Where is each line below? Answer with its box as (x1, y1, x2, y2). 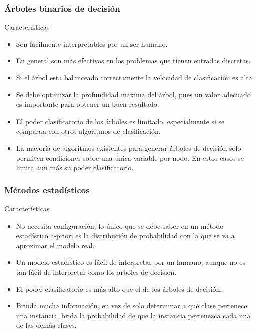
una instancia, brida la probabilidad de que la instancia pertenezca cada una (16, 310, 251, 320)
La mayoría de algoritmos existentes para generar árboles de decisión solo (16, 142, 241, 153)
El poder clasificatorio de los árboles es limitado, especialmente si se (16, 116, 225, 126)
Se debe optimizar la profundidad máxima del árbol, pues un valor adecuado (16, 89, 251, 99)
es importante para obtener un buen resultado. (16, 99, 159, 109)
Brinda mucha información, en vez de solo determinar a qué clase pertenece (16, 300, 247, 311)
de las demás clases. (16, 320, 77, 330)
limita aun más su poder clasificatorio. (16, 162, 134, 173)
